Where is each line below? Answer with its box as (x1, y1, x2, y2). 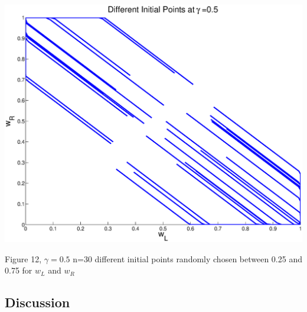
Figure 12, (5, 252, 42, 265)
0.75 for (5, 264, 32, 276)
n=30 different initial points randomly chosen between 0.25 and (73, 252, 302, 265)
